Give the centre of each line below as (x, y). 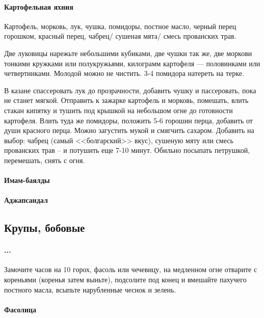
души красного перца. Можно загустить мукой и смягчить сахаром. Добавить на (129, 130)
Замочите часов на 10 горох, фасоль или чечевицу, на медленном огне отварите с (131, 269)
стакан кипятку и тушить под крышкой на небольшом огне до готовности (118, 110)
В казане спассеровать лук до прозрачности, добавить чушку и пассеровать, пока (130, 90)
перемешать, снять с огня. (45, 160)
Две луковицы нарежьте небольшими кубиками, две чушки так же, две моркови (128, 53)
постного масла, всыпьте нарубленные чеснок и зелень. (90, 289)
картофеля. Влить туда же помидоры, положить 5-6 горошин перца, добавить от (128, 120)
